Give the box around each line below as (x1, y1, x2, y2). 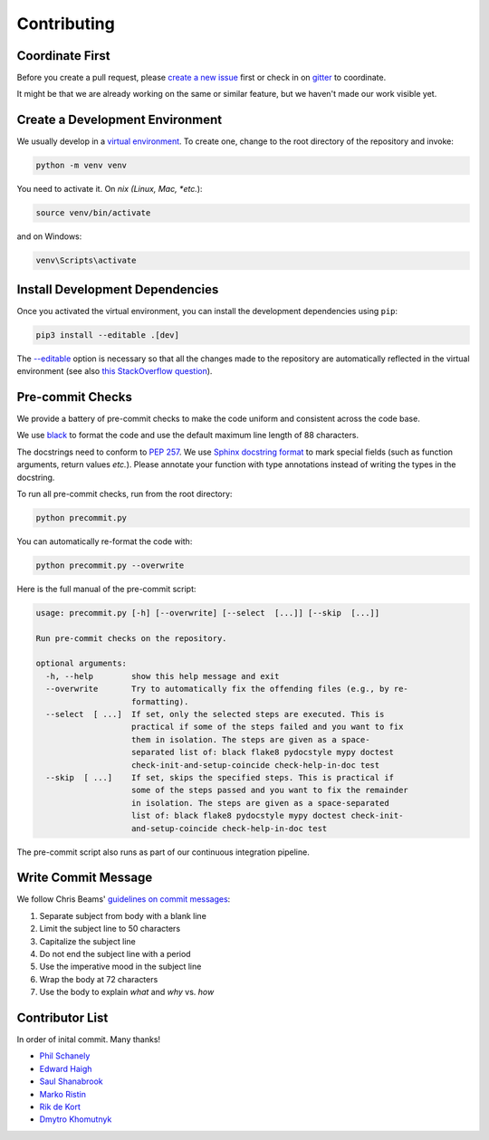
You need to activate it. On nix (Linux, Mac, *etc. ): (16, 184, 203, 195)
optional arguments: (35, 658, 127, 669)
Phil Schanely (39, 1050, 91, 1061)
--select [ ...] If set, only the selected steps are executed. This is (45, 709, 385, 720)
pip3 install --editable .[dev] (35, 330, 180, 340)
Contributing (16, 14, 115, 34)
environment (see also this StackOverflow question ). (16, 366, 213, 377)
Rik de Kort (39, 1101, 81, 1113)
